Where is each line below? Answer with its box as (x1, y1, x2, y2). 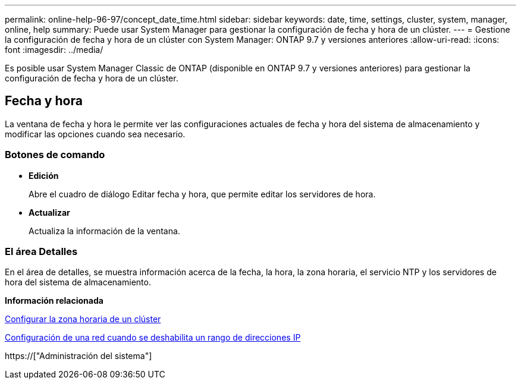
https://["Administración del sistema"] (5, 351, 152, 361)
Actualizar (29, 207, 70, 218)
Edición (29, 170, 59, 181)
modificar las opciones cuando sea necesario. (5, 128, 186, 139)
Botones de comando (5, 149, 105, 161)
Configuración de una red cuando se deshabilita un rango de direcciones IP (5, 332, 301, 343)
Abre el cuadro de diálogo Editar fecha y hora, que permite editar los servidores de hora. (29, 188, 376, 199)
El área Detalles (5, 245, 78, 257)
